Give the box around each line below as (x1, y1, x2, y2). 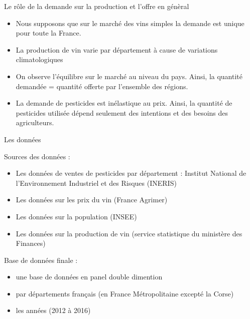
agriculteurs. (16, 117, 54, 128)
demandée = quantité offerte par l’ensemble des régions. (16, 81, 188, 91)
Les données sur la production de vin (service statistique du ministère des (16, 228, 242, 238)
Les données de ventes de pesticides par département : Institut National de (16, 168, 246, 178)
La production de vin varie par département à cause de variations (16, 44, 218, 55)
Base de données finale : (4, 254, 78, 265)
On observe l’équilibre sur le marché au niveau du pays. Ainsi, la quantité (16, 71, 243, 81)
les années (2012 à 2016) (16, 305, 91, 315)
